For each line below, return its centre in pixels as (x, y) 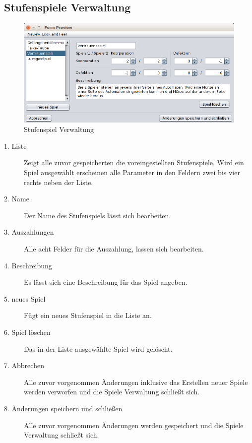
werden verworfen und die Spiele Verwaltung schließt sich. (112, 392)
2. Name (17, 199)
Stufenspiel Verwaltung (59, 129)
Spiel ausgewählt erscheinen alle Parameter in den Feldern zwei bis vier (132, 172)
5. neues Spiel (25, 298)
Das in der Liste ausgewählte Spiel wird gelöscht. (98, 348)
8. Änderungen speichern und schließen (63, 408)
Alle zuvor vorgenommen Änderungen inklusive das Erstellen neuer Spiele (136, 382)
